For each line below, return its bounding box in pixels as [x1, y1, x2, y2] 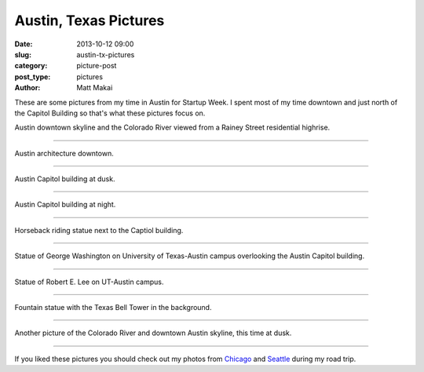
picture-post [76, 61, 117, 71]
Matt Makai [76, 83, 113, 93]
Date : [14, 39, 33, 49]
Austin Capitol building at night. [14, 200, 116, 210]
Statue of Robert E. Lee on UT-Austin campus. [14, 277, 164, 286]
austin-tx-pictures [76, 49, 135, 59]
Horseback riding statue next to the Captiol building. [14, 225, 184, 235]
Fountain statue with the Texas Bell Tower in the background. [14, 303, 212, 312]
